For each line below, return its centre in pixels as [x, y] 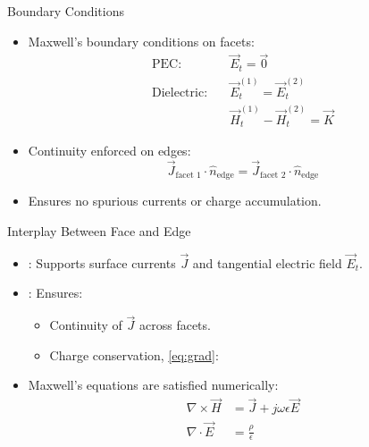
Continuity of [86, 325]
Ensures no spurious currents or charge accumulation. [175, 201]
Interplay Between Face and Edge [99, 231]
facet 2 [273, 176]
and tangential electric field [267, 262]
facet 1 [188, 176]
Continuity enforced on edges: [109, 151]
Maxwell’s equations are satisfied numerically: [153, 385]
